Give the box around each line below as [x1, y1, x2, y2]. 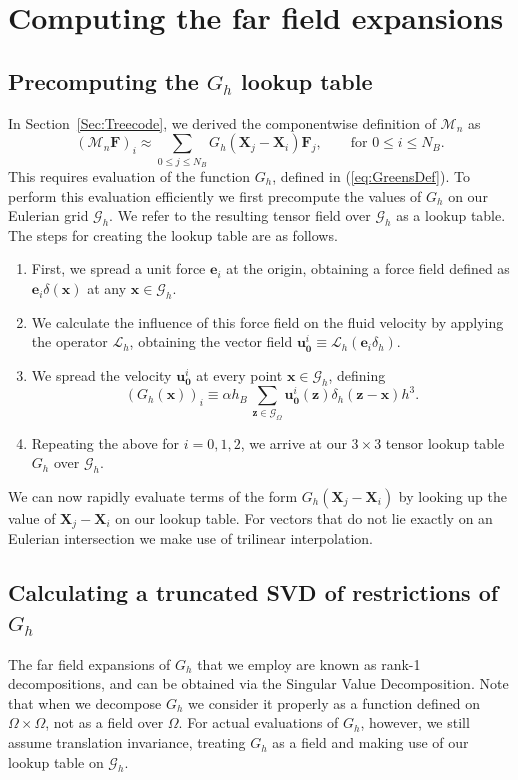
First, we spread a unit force [31, 258, 206, 279]
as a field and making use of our [272, 732, 469, 753]
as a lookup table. [396, 205, 506, 226]
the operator [31, 331, 108, 352]
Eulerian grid [8, 205, 89, 226]
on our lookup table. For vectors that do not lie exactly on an [115, 508, 493, 529]
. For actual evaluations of [178, 712, 339, 733]
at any [87, 278, 127, 299]
